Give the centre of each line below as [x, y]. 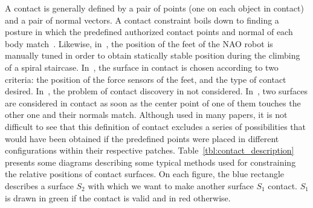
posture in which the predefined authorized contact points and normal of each [149, 32]
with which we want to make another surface [171, 185]
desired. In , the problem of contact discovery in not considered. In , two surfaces [156, 91]
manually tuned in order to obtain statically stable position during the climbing [153, 55]
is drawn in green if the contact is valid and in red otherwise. [118, 197]
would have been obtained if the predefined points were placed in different [142, 138]
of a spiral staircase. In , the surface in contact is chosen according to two [142, 67]
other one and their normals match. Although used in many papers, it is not [146, 115]
